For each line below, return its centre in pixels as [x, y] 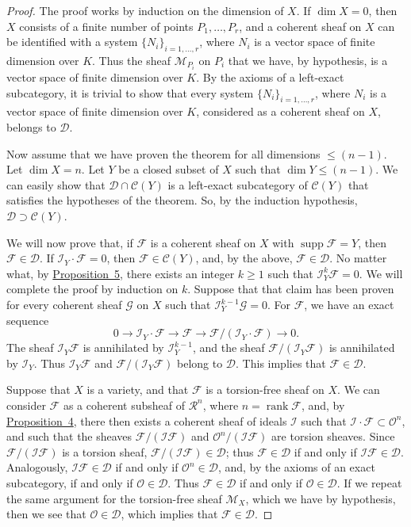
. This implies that [281, 363]
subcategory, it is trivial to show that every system [130, 92]
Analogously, [37, 467]
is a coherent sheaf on [203, 242]
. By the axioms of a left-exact [270, 77]
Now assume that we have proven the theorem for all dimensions [163, 153]
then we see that [46, 514]
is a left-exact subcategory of [238, 184]
